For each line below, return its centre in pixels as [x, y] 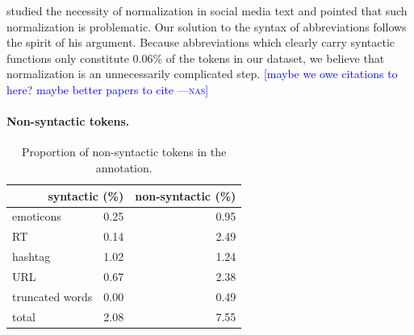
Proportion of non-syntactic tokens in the [124, 152]
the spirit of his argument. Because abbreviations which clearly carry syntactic [201, 42]
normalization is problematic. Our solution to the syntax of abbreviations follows [207, 26]
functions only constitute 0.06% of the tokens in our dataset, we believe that [196, 58]
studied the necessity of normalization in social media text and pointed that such [207, 10]
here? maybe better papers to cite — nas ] [108, 89]
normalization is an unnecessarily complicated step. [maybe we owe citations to [202, 74]
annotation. [124, 167]
